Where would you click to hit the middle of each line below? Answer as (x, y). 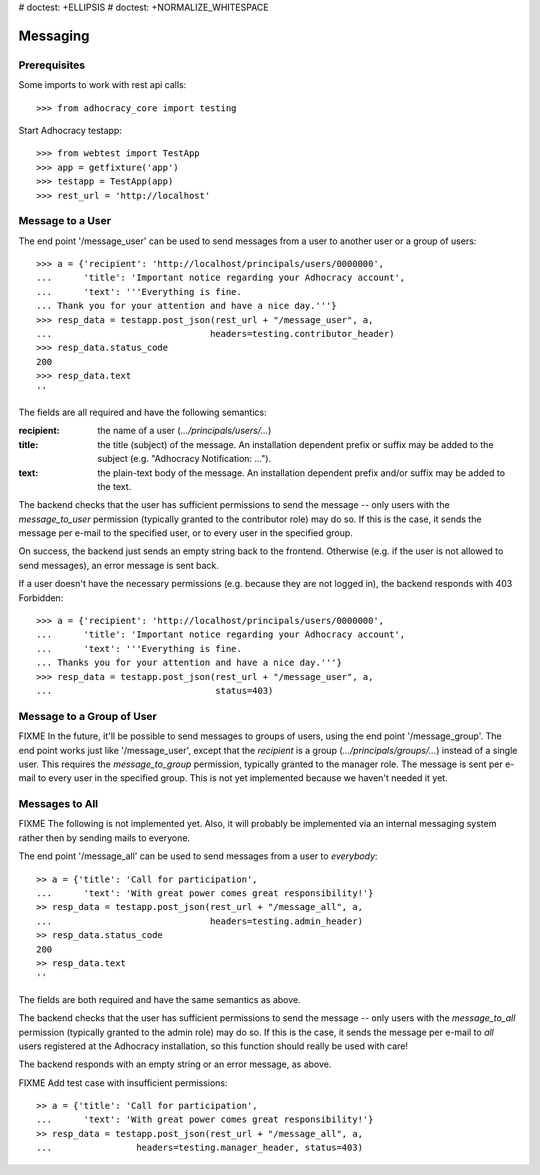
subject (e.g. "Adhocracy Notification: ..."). (184, 459)
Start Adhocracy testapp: (70, 130)
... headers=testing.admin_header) (200, 921)
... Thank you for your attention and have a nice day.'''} (186, 306)
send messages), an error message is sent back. (119, 565)
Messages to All (58, 804)
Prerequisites (51, 65)
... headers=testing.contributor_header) (215, 333)
